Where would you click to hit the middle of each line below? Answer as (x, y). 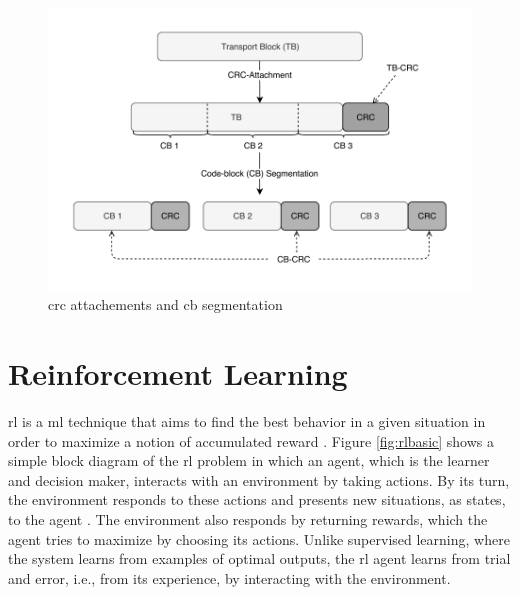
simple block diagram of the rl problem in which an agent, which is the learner (249, 460)
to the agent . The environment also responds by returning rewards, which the (248, 518)
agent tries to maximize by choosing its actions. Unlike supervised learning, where (259, 538)
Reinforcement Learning (178, 373)
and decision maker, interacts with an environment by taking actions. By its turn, (259, 479)
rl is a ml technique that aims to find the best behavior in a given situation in (247, 420)
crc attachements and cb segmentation (165, 304)
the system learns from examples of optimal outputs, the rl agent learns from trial (259, 558)
